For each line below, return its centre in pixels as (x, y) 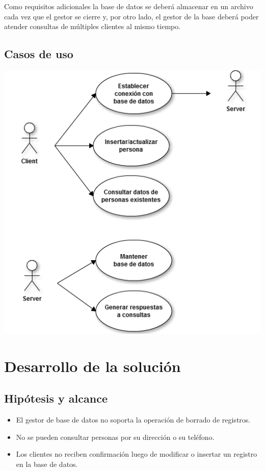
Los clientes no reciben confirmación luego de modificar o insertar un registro (137, 454)
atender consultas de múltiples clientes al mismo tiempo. (92, 26)
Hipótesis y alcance (56, 398)
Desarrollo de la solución (92, 366)
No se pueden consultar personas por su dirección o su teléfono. (115, 437)
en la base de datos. (47, 464)
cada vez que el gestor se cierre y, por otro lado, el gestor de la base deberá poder (131, 16)
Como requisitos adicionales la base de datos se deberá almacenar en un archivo (129, 6)
